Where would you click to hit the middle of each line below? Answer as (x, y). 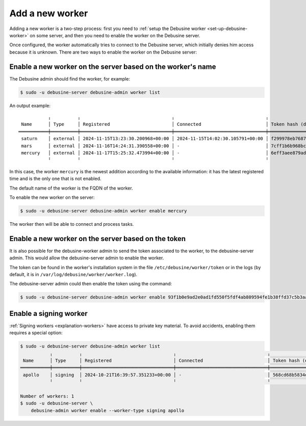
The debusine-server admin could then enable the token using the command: (91, 284)
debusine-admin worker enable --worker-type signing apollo (108, 410)
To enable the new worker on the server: (52, 197)
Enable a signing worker (48, 313)
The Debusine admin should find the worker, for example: (70, 78)
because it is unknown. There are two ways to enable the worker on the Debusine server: (103, 52)
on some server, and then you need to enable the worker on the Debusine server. (115, 35)
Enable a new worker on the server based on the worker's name (113, 66)
